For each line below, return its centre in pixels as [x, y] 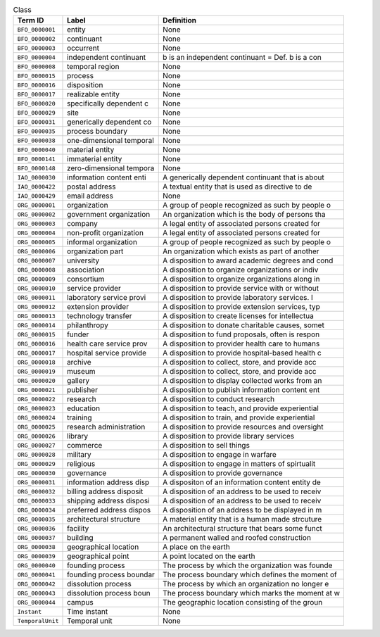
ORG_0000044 [36, 602]
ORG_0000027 [36, 445]
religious [81, 464]
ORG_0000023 [36, 408]
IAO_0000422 [36, 187]
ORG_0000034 [36, 510]
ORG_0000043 [36, 593]
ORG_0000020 [36, 380]
